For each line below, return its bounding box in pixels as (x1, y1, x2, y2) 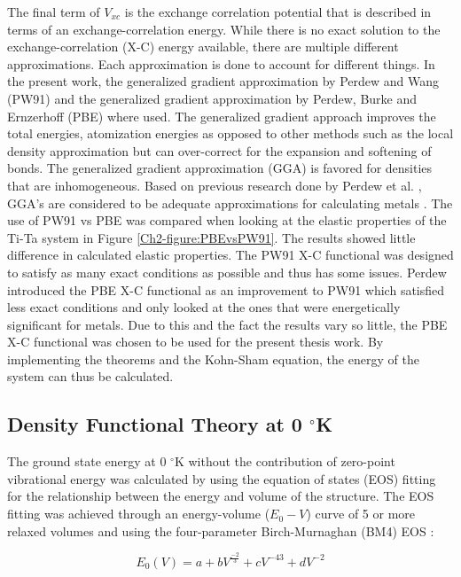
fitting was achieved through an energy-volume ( (7, 504, 270, 523)
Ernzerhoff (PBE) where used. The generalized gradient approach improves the (7, 106, 436, 125)
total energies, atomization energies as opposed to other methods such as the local (7, 124, 454, 143)
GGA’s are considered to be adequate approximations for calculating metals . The (7, 193, 453, 212)
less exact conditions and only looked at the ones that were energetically (7, 298, 401, 316)
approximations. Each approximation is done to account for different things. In (7, 54, 435, 73)
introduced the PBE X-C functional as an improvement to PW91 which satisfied (7, 280, 445, 299)
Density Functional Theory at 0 (7, 410, 302, 438)
